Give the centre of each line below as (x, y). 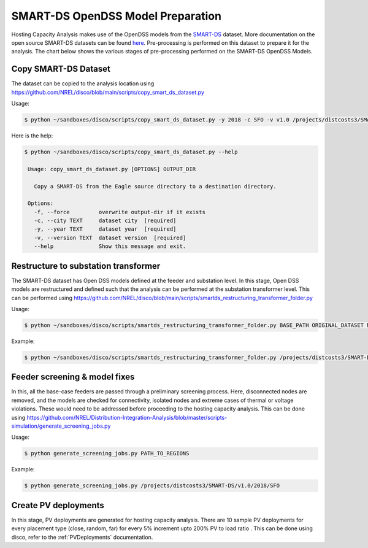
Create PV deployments (58, 505)
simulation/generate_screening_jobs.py (61, 426)
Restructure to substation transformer (86, 266)
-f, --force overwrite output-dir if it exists (120, 212)
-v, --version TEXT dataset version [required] (110, 237)
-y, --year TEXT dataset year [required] (105, 229)
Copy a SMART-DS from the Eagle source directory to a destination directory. (155, 186)
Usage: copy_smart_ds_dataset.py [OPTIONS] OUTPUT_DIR (112, 169)
